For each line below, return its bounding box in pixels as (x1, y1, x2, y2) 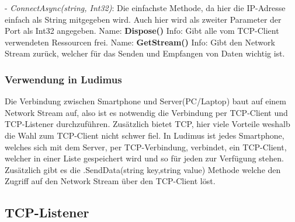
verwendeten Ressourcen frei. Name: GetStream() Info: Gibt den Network (5, 36, 275, 48)
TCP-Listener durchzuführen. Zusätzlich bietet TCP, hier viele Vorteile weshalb (5, 118, 290, 130)
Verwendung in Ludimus (5, 72, 122, 86)
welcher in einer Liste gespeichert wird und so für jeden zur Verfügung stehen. (5, 152, 284, 164)
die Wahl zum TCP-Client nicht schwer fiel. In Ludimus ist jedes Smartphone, (5, 129, 284, 141)
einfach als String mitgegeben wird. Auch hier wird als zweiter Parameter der (5, 13, 282, 25)
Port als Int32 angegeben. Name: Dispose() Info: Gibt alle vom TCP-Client (5, 24, 279, 37)
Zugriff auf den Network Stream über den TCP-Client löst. (5, 175, 216, 187)
